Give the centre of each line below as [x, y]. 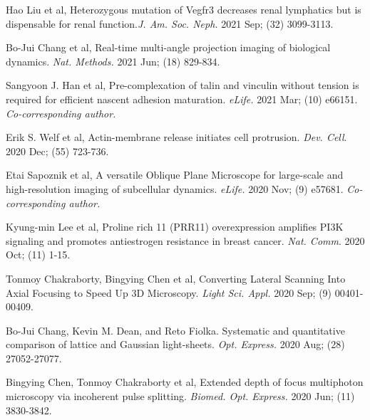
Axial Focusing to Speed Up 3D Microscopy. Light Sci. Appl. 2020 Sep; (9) [169, 292]
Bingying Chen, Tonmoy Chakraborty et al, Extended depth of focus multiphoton [185, 382]
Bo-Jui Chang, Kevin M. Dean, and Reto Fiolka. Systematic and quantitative [175, 330]
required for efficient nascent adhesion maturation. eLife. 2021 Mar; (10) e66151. [182, 99]
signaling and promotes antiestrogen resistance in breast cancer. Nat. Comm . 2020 [185, 240]
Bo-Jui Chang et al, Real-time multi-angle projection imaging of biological [168, 47]
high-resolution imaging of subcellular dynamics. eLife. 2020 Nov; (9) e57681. [175, 188]
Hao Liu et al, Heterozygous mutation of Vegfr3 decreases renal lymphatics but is [184, 9]
